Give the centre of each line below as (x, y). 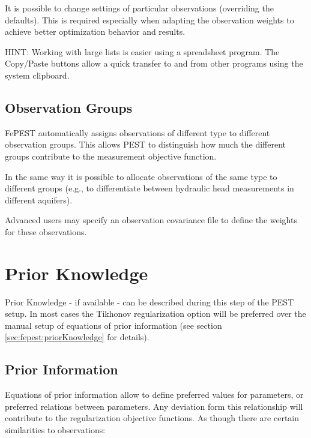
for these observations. (46, 231)
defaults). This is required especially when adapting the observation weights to (149, 19)
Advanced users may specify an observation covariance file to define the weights (151, 220)
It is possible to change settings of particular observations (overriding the (139, 8)
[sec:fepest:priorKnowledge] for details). (77, 337)
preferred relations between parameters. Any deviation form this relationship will (154, 406)
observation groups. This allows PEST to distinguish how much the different (146, 144)
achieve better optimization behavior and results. (95, 31)
